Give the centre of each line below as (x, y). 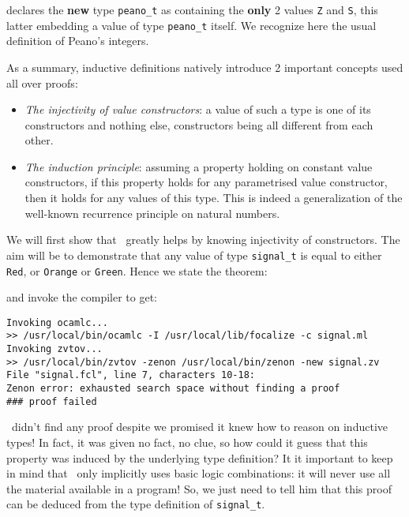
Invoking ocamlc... (57, 322)
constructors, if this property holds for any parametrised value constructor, (206, 182)
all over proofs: (42, 82)
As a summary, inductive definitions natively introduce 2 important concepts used (205, 67)
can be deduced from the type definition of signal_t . (136, 504)
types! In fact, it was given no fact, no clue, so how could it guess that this (187, 442)
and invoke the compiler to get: (82, 297)
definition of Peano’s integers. (78, 41)
